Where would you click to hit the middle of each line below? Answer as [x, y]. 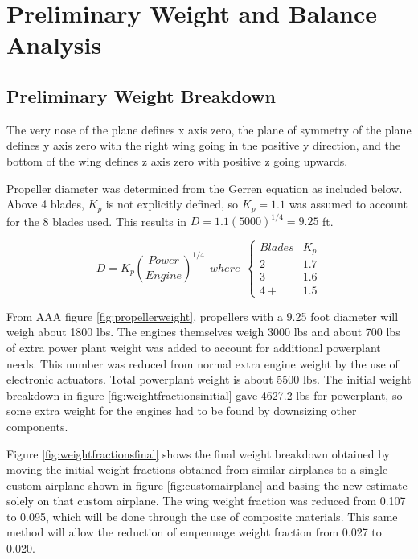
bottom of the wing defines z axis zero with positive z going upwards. [177, 160]
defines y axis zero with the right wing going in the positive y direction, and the [203, 145]
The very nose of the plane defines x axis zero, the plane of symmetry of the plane [209, 129]
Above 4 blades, [45, 204]
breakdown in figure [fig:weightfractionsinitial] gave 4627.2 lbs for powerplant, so [205, 395]
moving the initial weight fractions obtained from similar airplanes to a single [197, 469]
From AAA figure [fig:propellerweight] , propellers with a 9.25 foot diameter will [203, 316]
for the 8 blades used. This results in [97, 221]
